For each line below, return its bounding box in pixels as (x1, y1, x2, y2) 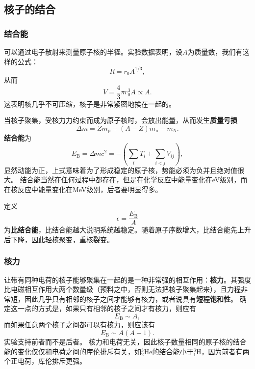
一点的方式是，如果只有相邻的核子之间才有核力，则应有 (17, 303, 196, 313)
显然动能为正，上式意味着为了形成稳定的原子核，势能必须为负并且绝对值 (4, 165, 237, 175)
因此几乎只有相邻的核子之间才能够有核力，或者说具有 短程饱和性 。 (24, 293, 237, 304)
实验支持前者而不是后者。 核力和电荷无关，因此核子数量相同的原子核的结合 (4, 337, 247, 347)
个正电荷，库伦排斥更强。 (4, 356, 86, 366)
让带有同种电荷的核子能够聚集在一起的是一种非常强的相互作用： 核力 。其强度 (4, 274, 251, 284)
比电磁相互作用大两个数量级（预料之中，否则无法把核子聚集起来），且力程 (4, 284, 241, 294)
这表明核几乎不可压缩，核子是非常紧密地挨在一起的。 (4, 98, 176, 109)
